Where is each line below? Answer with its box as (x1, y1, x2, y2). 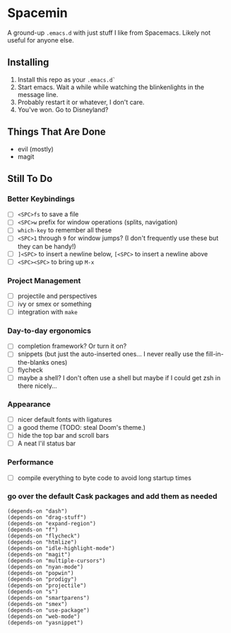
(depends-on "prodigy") (7, 576, 78, 583)
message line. (17, 90, 59, 98)
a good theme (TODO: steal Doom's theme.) (17, 423, 146, 432)
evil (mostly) (17, 144, 54, 153)
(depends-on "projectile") (7, 582, 87, 589)
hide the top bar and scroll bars (17, 431, 109, 440)
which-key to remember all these (17, 226, 112, 234)
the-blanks (17, 358, 49, 366)
